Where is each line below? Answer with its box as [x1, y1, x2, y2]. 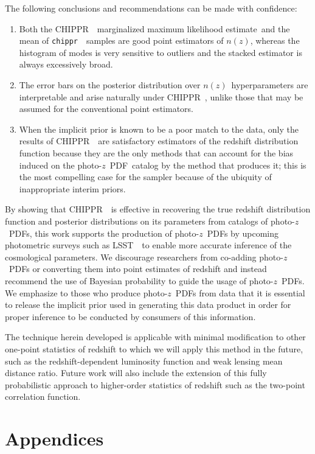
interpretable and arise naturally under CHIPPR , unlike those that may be [19, 90, 303, 103]
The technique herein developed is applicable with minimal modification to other [5, 330, 306, 343]
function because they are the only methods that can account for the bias [19, 147, 294, 159]
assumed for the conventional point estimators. [19, 102, 194, 115]
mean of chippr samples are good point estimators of [19, 34, 224, 47]
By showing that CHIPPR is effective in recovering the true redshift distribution [5, 203, 311, 215]
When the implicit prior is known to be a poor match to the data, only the [19, 122, 299, 135]
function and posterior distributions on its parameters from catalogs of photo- [5, 214, 295, 227]
